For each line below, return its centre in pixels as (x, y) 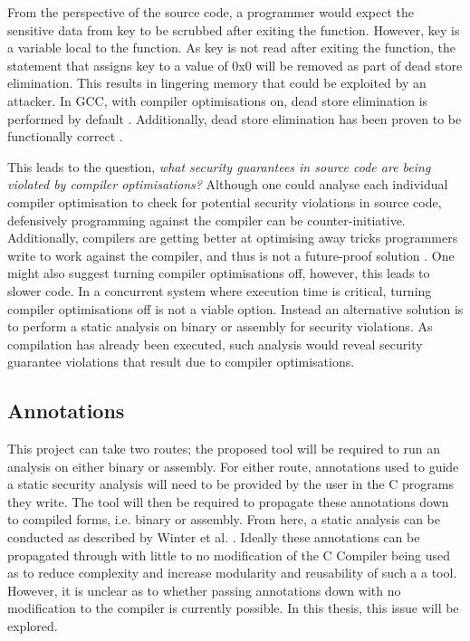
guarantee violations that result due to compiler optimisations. (181, 362)
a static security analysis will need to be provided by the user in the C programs (230, 484)
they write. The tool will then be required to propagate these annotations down (228, 501)
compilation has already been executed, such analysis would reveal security (215, 344)
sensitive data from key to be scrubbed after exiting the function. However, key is (234, 29)
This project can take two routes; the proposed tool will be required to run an (224, 449)
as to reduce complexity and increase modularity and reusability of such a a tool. (232, 573)
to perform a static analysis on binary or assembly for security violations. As (220, 326)
